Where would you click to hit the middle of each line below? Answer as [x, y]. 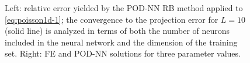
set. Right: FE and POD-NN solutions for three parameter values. [123, 53]
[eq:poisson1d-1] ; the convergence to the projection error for [112, 19]
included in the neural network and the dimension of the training [121, 42]
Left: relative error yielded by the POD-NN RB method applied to [124, 8]
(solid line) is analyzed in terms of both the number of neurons [117, 31]
